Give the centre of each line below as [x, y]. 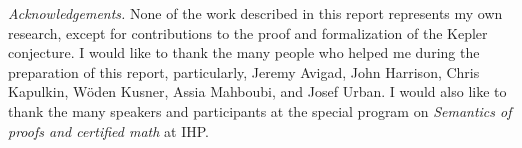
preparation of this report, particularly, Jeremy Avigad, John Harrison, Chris [244, 71]
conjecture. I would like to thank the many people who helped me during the [244, 52]
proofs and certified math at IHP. [108, 130]
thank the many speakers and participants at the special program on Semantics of [260, 110]
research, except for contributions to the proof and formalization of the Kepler [248, 32]
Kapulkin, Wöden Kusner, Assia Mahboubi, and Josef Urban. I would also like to [257, 91]
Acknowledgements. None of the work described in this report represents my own [255, 13]
